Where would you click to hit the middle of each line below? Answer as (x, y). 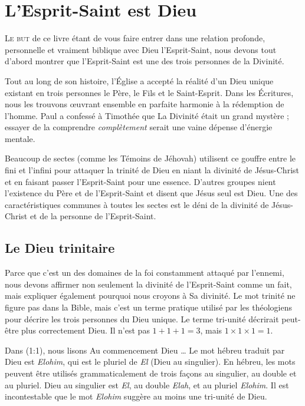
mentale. (20, 138)
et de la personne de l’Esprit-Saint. (93, 216)
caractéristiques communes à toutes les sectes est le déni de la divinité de (137, 204)
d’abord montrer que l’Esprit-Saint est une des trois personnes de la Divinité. (145, 61)
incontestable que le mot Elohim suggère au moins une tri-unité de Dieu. (136, 396)
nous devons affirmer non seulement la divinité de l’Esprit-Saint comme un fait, (148, 284)
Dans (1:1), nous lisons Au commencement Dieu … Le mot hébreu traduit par (145, 350)
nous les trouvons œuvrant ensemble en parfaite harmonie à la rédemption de (145, 104)
